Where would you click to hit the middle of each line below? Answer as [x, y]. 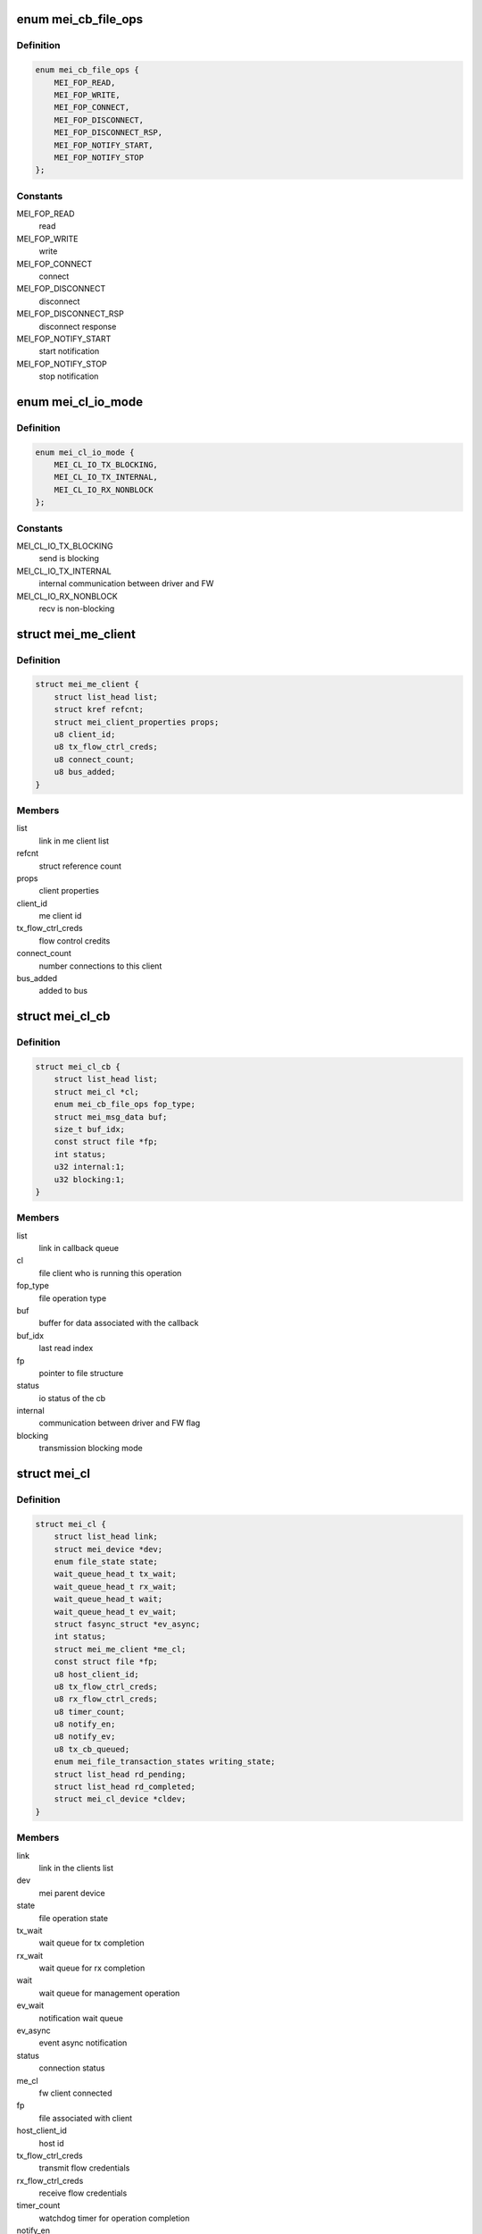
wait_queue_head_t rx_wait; [116, 1587]
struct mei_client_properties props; [137, 722]
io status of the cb [72, 1398]
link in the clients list [76, 1868]
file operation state [74, 1918]
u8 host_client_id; [97, 1674]
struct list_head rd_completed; [125, 1787]
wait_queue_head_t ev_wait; [116, 1612]
